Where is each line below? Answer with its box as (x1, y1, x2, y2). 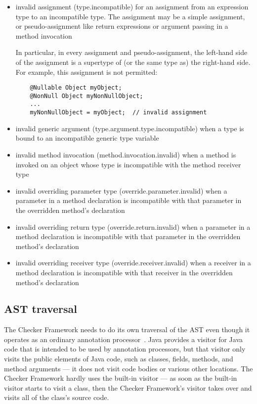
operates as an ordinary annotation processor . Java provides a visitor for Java (4, 334, 243, 344)
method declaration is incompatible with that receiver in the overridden (15, 267, 233, 277)
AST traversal (4, 301, 77, 316)
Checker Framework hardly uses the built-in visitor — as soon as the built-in (4, 373, 237, 383)
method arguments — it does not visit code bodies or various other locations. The (4, 363, 253, 373)
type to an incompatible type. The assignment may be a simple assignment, (15, 11, 245, 21)
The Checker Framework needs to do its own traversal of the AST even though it (4, 324, 250, 335)
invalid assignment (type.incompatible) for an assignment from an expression (15, 1, 249, 11)
